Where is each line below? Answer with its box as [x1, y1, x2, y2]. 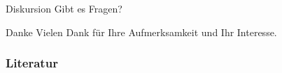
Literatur [6, 54, 58, 72]
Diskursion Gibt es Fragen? [6, 1, 122, 15]
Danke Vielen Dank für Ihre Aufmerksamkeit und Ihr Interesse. [6, 24, 277, 39]
